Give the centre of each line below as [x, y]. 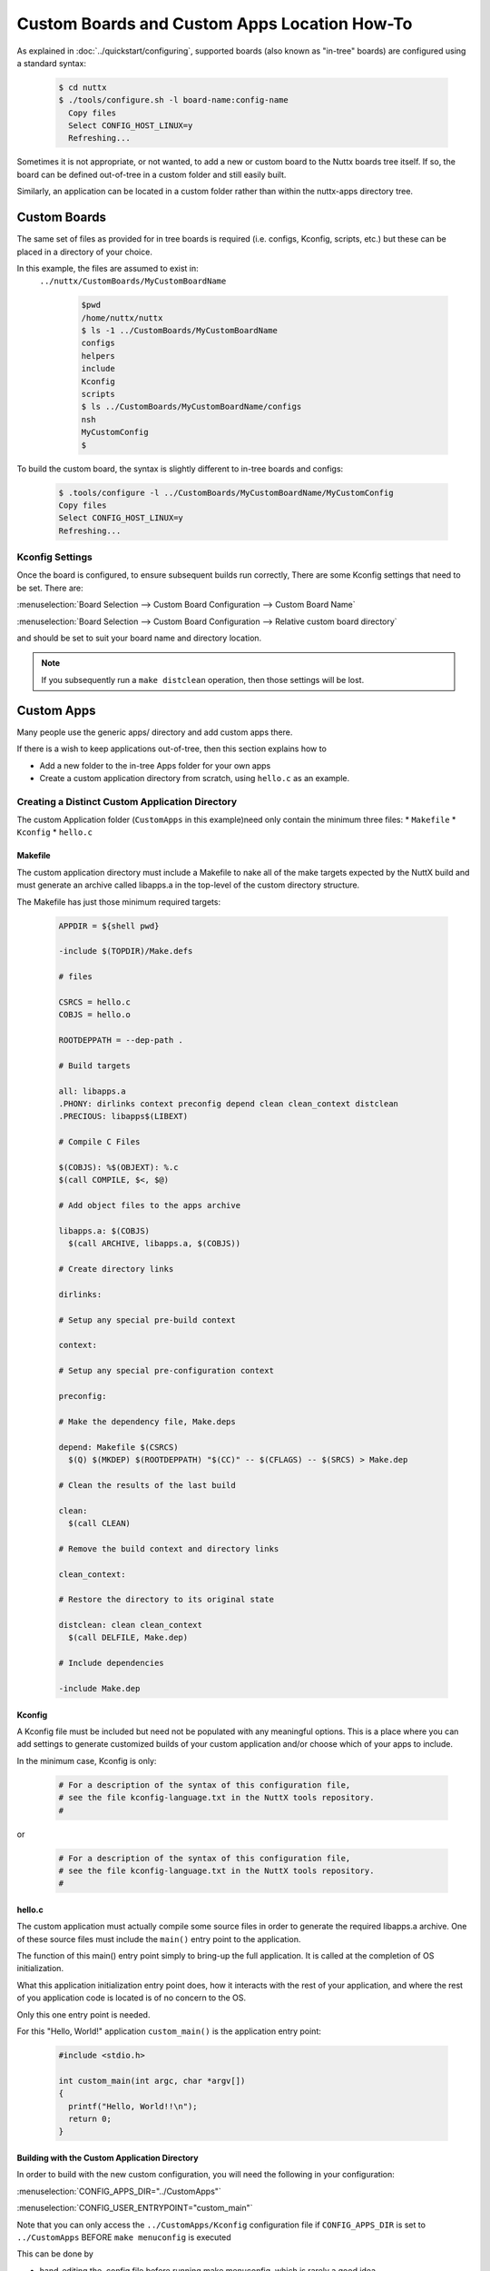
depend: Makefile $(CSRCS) [118, 1447]
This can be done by [55, 2254]
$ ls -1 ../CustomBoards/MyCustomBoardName [180, 331]
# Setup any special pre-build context [147, 1320]
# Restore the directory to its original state [166, 1600]
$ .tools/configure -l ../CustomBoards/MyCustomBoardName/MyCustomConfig [226, 492]
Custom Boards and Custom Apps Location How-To [215, 24]
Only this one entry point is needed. [83, 2014]
